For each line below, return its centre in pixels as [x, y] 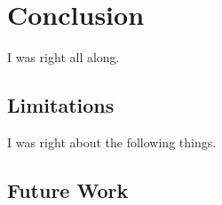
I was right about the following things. [112, 142]
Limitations [61, 105]
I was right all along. [63, 57]
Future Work [68, 189]
